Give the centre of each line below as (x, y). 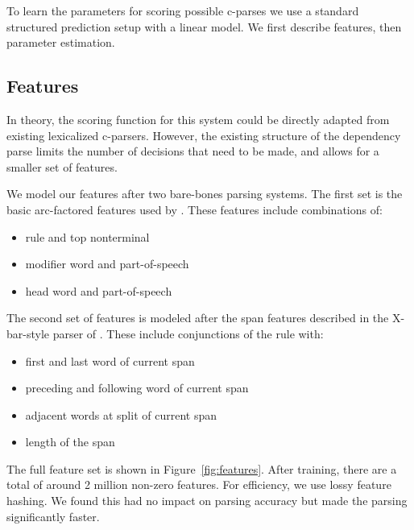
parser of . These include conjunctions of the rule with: (188, 333)
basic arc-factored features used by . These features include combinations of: (195, 209)
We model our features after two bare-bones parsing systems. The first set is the (205, 194)
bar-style (28, 333)
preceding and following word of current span (137, 388)
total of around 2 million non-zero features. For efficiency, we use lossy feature (199, 484)
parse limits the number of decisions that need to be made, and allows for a (193, 151)
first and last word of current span (110, 360)
